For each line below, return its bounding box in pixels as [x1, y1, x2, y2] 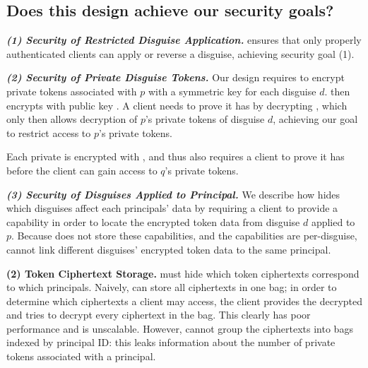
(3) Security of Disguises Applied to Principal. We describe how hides [6, 186, 340, 201]
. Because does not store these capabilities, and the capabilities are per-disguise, [11, 228, 357, 243]
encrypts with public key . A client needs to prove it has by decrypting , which [6, 97, 348, 112]
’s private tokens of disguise [145, 112, 265, 126]
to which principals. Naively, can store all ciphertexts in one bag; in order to [6, 280, 337, 295]
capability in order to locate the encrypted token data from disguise [6, 214, 300, 229]
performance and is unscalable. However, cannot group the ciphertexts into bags [6, 321, 353, 336]
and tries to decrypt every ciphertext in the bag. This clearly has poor [6, 307, 311, 322]
